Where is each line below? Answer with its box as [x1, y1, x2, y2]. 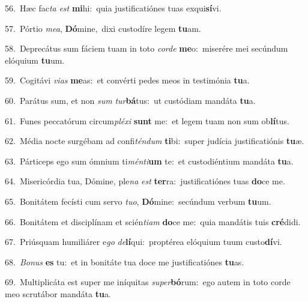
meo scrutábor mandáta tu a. [5, 287, 111, 300]
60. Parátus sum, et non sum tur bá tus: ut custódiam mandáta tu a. [5, 94, 256, 106]
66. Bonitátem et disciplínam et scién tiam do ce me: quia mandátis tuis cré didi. [5, 215, 301, 228]
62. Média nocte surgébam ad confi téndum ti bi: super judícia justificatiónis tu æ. [5, 134, 304, 147]
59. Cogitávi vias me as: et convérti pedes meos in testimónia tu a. [5, 74, 250, 86]
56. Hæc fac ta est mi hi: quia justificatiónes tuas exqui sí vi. [5, 2, 222, 14]
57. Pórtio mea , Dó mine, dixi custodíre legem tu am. [5, 22, 201, 34]
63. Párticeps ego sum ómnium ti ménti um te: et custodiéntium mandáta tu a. [5, 154, 294, 167]
